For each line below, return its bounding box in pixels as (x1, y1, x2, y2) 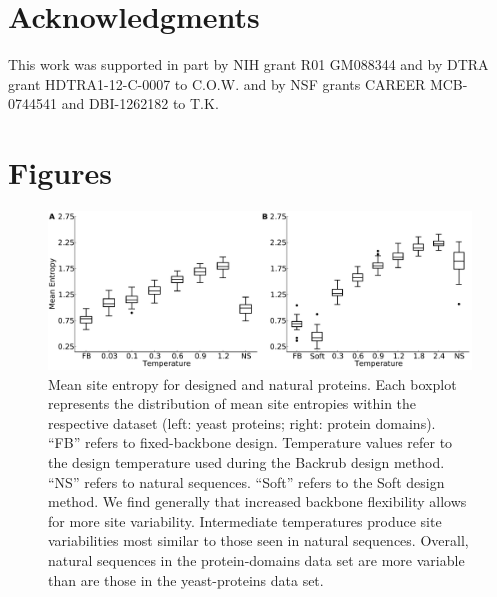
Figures (8, 152, 112, 193)
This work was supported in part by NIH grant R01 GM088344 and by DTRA (8, 54, 489, 75)
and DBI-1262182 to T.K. (61, 93, 219, 114)
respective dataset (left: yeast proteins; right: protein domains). (48, 412, 436, 433)
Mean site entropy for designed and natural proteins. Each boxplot (48, 373, 457, 394)
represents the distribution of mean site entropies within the (48, 393, 417, 414)
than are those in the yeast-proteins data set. (48, 569, 324, 590)
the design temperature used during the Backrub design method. (48, 452, 445, 472)
